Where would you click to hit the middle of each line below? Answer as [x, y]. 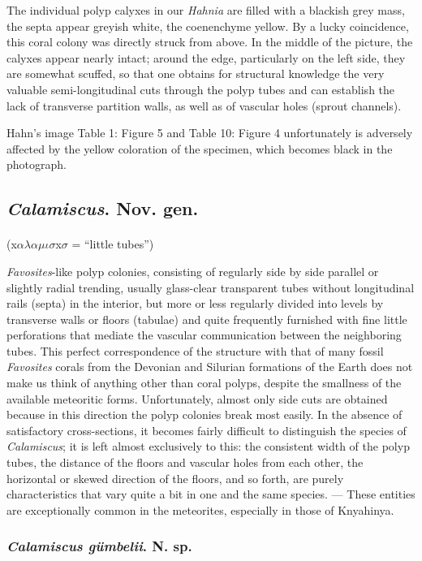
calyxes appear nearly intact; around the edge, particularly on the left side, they [206, 57]
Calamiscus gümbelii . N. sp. [99, 546]
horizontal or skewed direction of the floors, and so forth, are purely [175, 478]
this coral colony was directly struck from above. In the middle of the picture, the [210, 42]
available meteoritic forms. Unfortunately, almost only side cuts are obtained [197, 398]
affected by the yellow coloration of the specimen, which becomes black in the [200, 148]
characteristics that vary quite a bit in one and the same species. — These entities [211, 494]
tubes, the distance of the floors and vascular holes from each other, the [185, 462]
